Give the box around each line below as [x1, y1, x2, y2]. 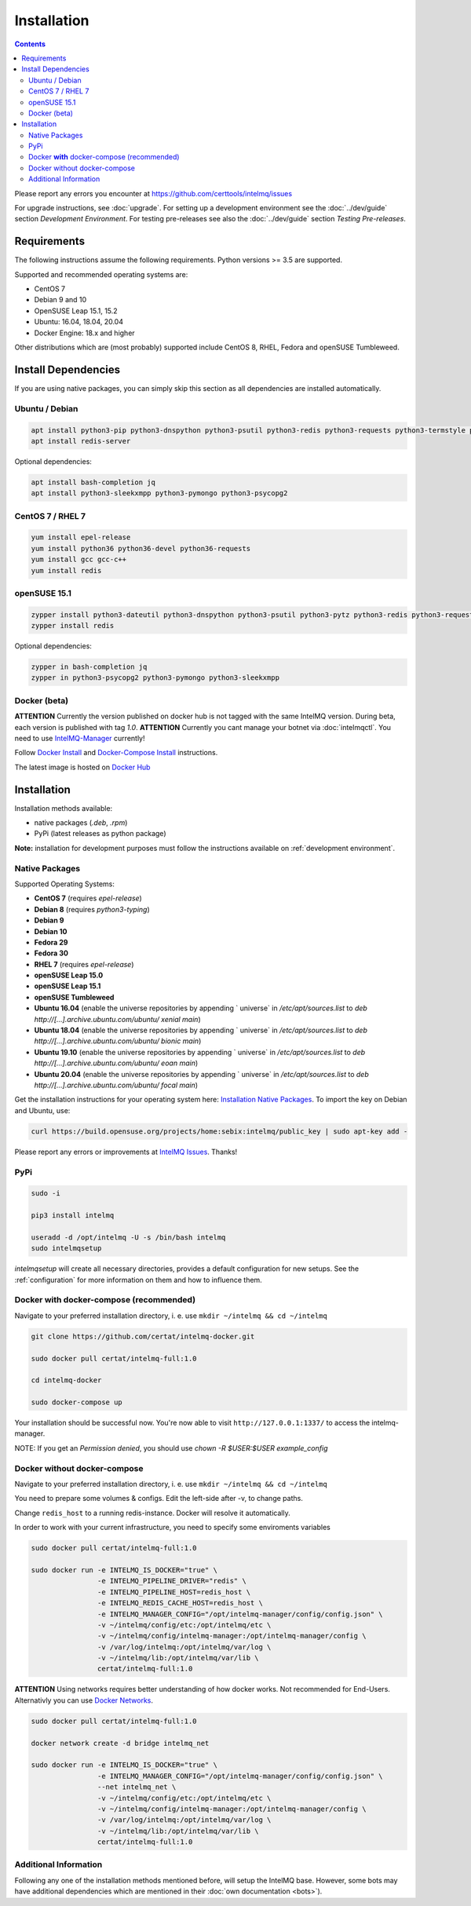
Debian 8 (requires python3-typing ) [34, 904, 151, 914]
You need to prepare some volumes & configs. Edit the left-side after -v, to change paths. [14, 1494, 304, 1503]
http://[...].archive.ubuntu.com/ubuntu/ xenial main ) [34, 1014, 201, 1024]
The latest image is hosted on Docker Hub [14, 762, 151, 772]
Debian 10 [34, 926, 68, 936]
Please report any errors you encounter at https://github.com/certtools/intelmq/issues [14, 188, 293, 198]
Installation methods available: [14, 803, 113, 812]
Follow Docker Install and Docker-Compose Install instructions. [14, 748, 218, 758]
